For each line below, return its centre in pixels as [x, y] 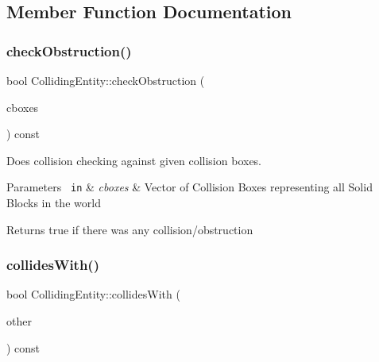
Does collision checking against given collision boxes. [134, 160]
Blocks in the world [54, 203]
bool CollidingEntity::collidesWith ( [93, 294]
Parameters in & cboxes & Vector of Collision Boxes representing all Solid [189, 187]
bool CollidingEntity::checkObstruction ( [106, 80]
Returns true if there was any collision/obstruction [130, 229]
